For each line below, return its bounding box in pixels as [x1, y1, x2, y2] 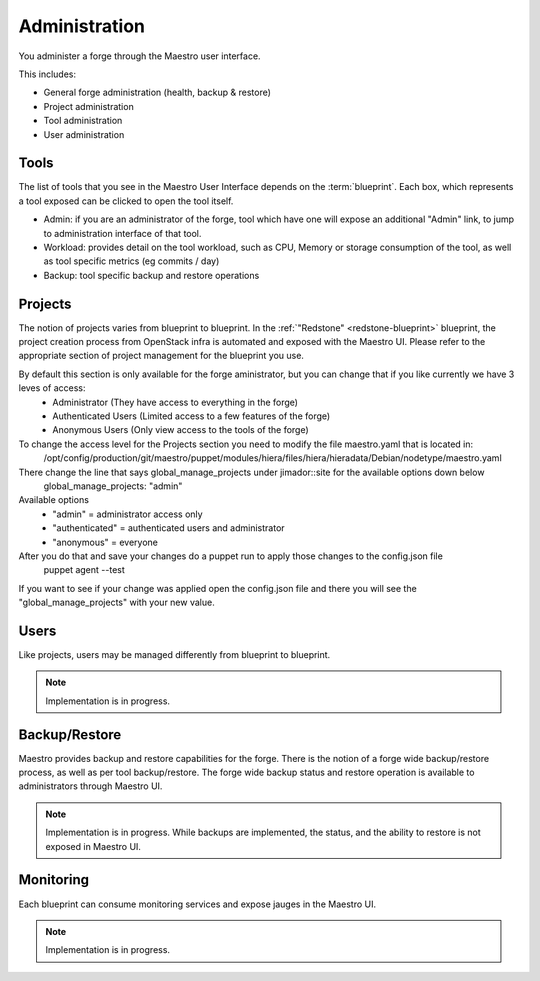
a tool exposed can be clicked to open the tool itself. [18, 195, 234, 207]
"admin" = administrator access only [52, 508, 204, 520]
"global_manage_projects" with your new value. [18, 596, 215, 609]
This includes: [18, 68, 77, 80]
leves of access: [18, 382, 86, 394]
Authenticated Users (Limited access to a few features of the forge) [52, 410, 331, 422]
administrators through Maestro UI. [18, 780, 163, 792]
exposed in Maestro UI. [45, 840, 142, 852]
